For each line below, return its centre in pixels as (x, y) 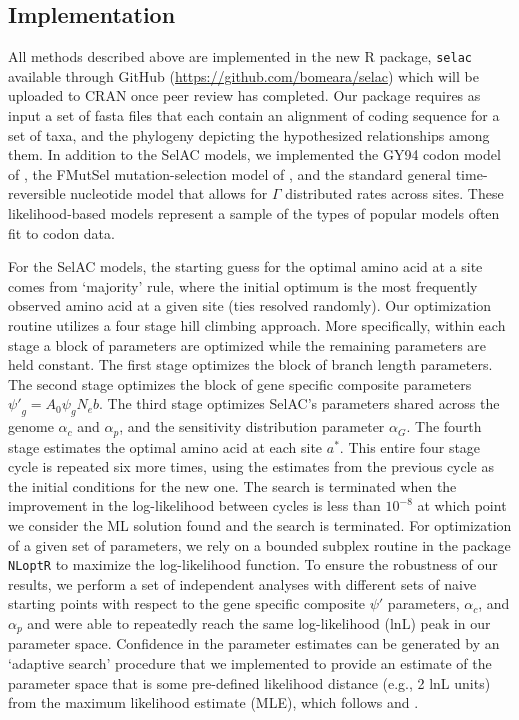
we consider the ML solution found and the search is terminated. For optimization (260, 524)
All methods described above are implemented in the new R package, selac (240, 56)
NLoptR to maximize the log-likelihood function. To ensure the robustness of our (253, 564)
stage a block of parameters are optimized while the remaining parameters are (247, 344)
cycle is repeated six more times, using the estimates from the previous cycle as (251, 466)
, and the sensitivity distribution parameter (252, 426)
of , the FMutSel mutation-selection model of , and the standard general (230, 173)
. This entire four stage (410, 446)
